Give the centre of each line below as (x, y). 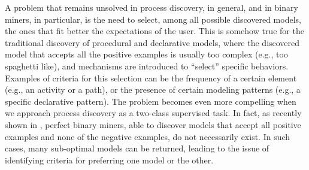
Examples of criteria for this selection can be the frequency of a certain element (151, 78)
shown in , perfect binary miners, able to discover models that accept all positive (153, 124)
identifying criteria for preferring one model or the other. (109, 160)
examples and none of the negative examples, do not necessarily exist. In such (148, 136)
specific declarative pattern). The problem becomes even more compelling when (151, 101)
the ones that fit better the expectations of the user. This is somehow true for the (154, 31)
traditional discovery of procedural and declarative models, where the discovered (152, 42)
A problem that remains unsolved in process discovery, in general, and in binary (152, 7)
